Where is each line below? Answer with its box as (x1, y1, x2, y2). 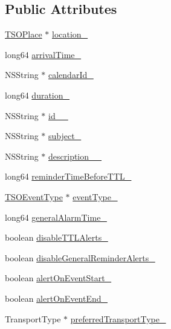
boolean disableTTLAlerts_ (5, 231, 108, 244)
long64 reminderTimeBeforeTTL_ (5, 170, 132, 183)
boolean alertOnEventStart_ (5, 272, 112, 284)
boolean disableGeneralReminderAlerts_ (5, 251, 155, 264)
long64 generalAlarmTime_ (5, 210, 107, 223)
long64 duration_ (5, 88, 70, 101)
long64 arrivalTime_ (5, 48, 82, 60)
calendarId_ (48, 68, 94, 81)
